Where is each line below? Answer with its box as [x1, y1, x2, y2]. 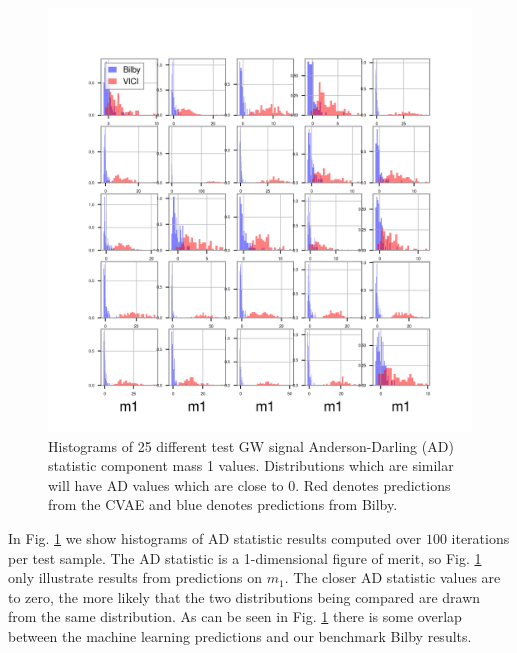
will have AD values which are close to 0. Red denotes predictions [48, 474, 451, 495]
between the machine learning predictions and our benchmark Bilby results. [8, 625, 472, 646]
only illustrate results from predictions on [8, 567, 263, 588]
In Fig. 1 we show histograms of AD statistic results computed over [8, 527, 422, 548]
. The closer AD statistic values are [284, 567, 501, 588]
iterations [451, 527, 510, 548]
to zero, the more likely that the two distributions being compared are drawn [8, 586, 481, 607]
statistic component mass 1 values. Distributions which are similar [48, 455, 454, 476]
